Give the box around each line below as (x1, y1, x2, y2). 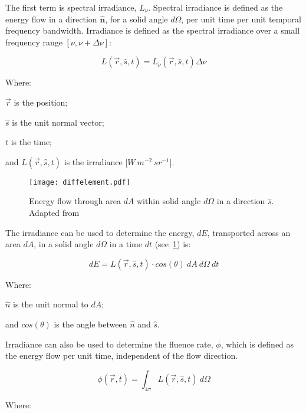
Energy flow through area (29, 195, 121, 207)
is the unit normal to (13, 298, 88, 310)
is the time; (11, 136, 52, 148)
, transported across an (207, 226, 291, 238)
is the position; (14, 96, 68, 108)
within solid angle (137, 195, 201, 207)
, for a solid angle (105, 12, 168, 25)
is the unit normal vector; (12, 116, 104, 128)
